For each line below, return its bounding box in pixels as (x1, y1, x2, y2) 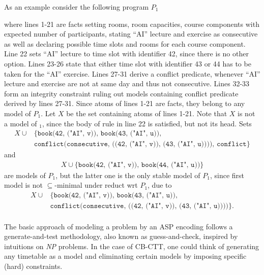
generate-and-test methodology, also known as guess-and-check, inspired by (4, 231, 238, 242)
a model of (4, 118, 37, 128)
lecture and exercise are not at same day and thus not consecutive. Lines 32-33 (4, 78, 250, 89)
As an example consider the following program (4, 2, 149, 12)
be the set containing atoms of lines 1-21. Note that (66, 108, 227, 118)
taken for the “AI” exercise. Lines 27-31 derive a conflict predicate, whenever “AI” (4, 68, 260, 79)
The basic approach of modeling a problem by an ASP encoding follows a (4, 221, 233, 231)
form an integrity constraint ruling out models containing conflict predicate (4, 88, 239, 98)
